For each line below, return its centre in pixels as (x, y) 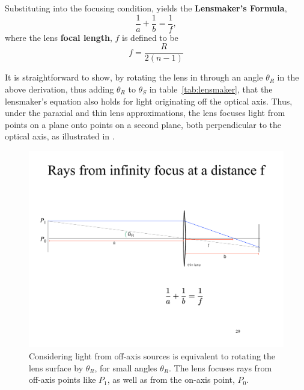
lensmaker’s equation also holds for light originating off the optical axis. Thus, (149, 101)
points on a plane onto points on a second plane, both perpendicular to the (143, 124)
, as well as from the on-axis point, (171, 379)
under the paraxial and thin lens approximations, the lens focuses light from (145, 113)
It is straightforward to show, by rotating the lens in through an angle (134, 77)
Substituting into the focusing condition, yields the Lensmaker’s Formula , (146, 8)
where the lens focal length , (59, 37)
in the (288, 77)
